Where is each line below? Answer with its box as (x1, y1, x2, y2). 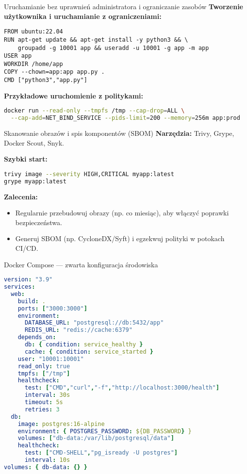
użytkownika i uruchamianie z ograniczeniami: (4, 11, 162, 21)
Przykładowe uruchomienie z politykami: (4, 90, 144, 100)
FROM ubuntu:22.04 (4, 28, 63, 35)
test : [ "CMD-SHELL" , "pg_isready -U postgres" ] (24, 449, 178, 457)
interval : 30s (24, 392, 70, 399)
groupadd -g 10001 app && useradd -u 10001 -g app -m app (17, 44, 209, 51)
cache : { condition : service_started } (24, 348, 153, 355)
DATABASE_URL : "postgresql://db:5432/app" (24, 319, 164, 327)
